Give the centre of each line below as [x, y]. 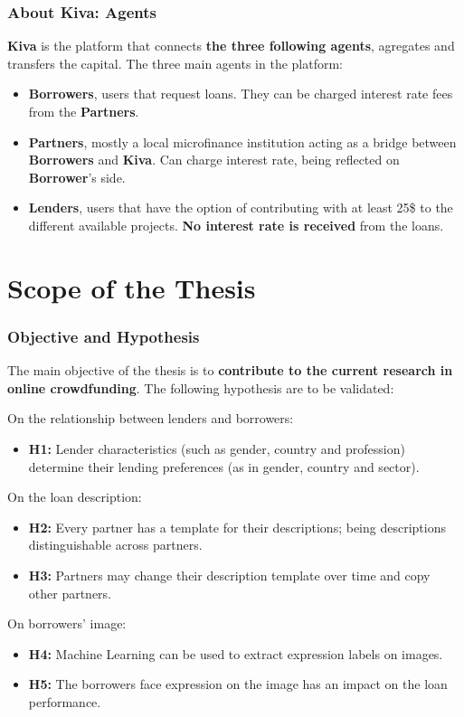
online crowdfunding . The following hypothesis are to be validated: [201, 387]
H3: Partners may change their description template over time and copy [229, 575]
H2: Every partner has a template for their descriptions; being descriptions [237, 527]
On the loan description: [75, 497]
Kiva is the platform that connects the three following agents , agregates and [231, 46]
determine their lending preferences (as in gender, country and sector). [224, 466]
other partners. [70, 593]
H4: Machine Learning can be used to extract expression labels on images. [236, 653]
